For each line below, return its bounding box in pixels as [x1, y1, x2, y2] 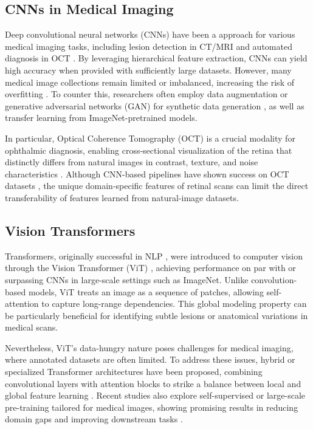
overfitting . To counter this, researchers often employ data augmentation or [5, 88, 288, 100]
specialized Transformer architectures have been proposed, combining [5, 365, 263, 378]
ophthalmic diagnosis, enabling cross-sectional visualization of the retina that [5, 143, 292, 156]
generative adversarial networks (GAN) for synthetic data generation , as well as [5, 99, 304, 112]
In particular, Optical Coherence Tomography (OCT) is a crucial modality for [5, 131, 295, 144]
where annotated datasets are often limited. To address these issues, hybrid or [5, 353, 295, 366]
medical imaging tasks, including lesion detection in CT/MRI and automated [5, 39, 292, 52]
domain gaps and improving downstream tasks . [5, 413, 183, 425]
